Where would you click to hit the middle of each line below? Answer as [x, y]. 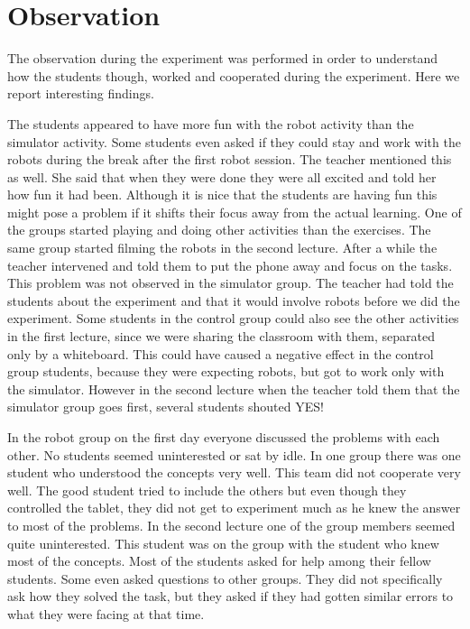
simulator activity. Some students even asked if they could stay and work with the [234, 141]
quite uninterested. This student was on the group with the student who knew [223, 543]
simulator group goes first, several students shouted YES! [166, 407]
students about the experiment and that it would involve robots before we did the [234, 300]
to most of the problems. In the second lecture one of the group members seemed [231, 525]
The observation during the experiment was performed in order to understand [222, 58]
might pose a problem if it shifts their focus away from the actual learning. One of [235, 212]
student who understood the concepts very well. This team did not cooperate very [234, 472]
